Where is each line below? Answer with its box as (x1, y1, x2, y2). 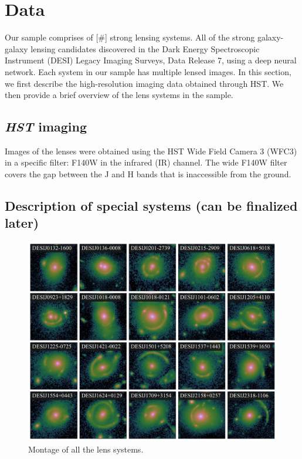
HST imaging (5, 117, 87, 136)
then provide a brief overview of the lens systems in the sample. (5, 89, 233, 101)
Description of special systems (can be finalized (5, 197, 298, 215)
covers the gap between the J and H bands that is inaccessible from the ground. (5, 168, 291, 180)
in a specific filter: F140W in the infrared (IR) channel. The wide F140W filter (5, 156, 287, 168)
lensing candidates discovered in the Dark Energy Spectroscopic (30, 42, 260, 55)
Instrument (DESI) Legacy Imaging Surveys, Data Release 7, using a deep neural (5, 54, 297, 66)
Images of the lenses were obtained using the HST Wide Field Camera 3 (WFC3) (5, 144, 297, 157)
